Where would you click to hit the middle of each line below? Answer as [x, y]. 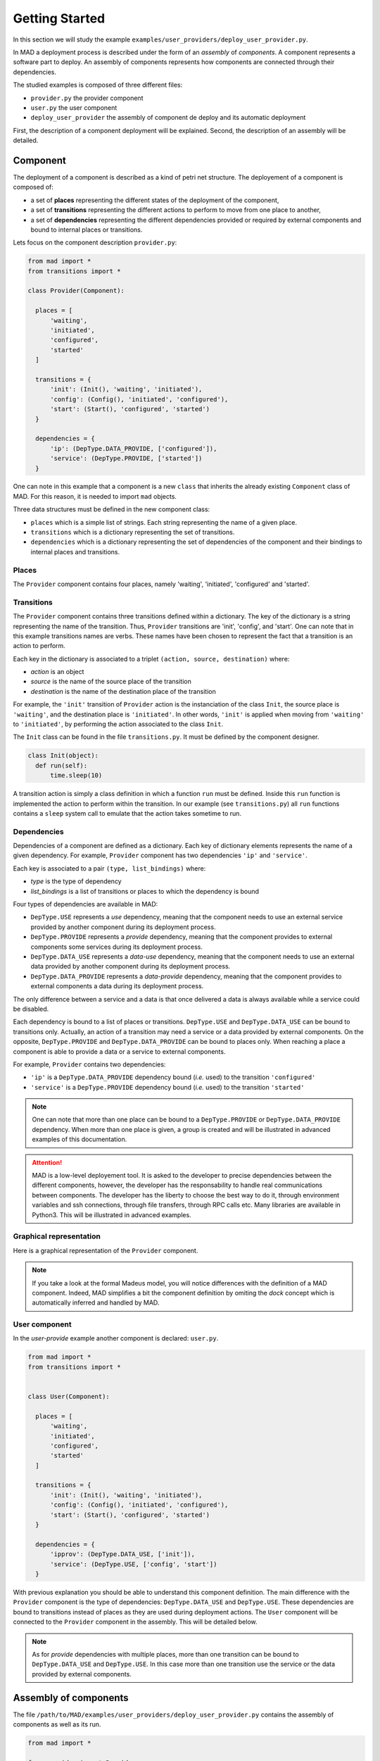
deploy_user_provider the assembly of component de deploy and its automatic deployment [168, 118]
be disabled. [31, 1009]
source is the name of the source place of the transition [111, 682]
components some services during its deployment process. [117, 947]
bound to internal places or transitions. [87, 230]
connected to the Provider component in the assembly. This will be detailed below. [135, 1622]
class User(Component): [69, 1396]
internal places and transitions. [75, 552]
